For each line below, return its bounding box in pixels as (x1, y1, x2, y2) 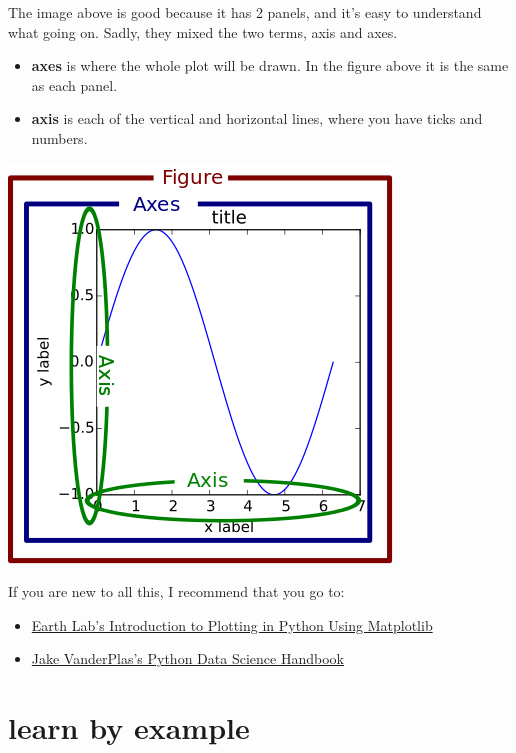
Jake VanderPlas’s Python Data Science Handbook (31, 648, 344, 669)
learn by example (8, 707, 250, 748)
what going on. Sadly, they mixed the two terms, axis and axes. (8, 21, 398, 42)
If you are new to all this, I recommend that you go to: (8, 581, 345, 602)
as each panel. (31, 74, 118, 95)
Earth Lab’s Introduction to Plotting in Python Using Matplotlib (31, 614, 433, 635)
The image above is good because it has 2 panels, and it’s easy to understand (8, 2, 482, 22)
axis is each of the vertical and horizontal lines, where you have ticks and (31, 108, 483, 129)
